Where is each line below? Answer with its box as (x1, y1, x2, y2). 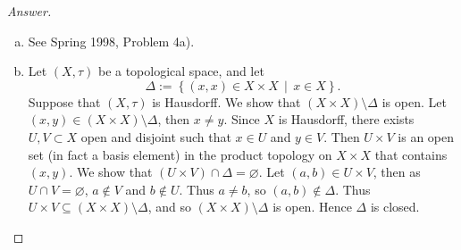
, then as (373, 162, 421, 181)
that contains (374, 145, 448, 163)
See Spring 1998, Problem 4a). (28, 31, 195, 50)
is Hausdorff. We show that (152, 92, 301, 111)
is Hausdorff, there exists (278, 110, 415, 129)
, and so (147, 197, 191, 216)
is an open (398, 127, 455, 146)
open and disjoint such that (80, 127, 231, 146)
